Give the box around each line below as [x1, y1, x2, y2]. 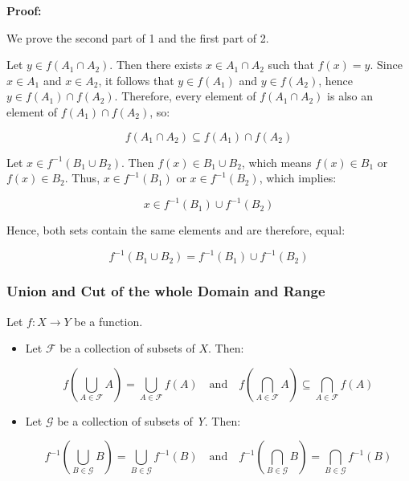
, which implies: [259, 169, 337, 186]
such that [268, 56, 314, 73]
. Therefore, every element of [114, 88, 256, 104]
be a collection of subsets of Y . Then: [57, 412, 241, 429]
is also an [327, 88, 373, 104]
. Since [370, 56, 403, 73]
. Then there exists [109, 56, 202, 73]
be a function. [74, 312, 143, 329]
